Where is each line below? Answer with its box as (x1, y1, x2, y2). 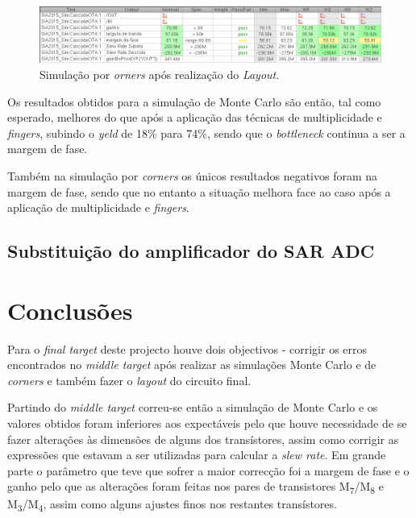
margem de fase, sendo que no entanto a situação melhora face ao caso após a (7, 183, 391, 200)
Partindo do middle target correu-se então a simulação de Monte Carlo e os (7, 399, 378, 416)
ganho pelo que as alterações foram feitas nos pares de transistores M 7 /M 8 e (7, 478, 385, 497)
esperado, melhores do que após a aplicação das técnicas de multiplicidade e (7, 109, 382, 126)
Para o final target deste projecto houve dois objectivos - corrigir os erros (7, 340, 368, 357)
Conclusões (7, 293, 133, 326)
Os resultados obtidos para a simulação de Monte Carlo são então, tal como (7, 93, 381, 110)
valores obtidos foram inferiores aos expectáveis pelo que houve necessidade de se (7, 414, 407, 431)
